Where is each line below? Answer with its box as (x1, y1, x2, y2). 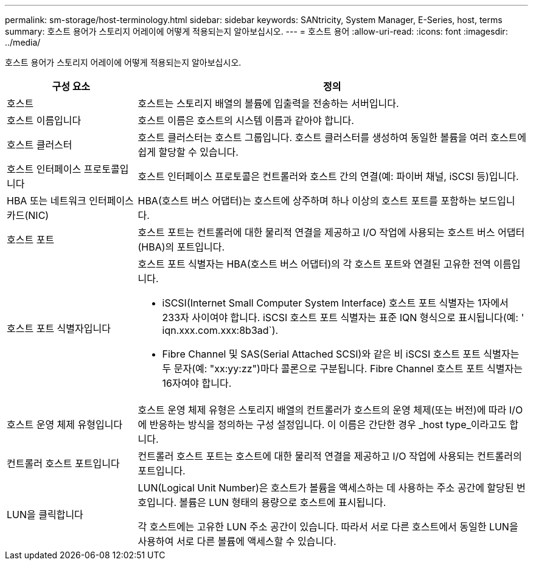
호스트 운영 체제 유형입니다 (7, 418, 123, 431)
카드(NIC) (7, 209, 49, 221)
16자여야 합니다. (162, 377, 232, 389)
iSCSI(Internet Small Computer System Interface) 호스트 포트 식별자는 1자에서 (162, 297, 509, 309)
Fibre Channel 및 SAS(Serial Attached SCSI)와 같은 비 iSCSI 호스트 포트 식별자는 (162, 348, 520, 360)
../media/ (5, 37, 41, 47)
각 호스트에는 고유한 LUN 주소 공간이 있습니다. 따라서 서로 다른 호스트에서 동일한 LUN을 (138, 521, 518, 533)
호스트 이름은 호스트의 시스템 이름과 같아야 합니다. (138, 114, 354, 127)
